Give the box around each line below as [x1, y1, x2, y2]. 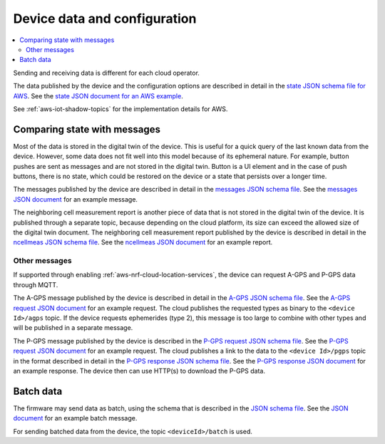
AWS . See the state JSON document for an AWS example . [13, 91, 183, 100]
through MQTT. [13, 280, 58, 289]
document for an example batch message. [13, 414, 138, 423]
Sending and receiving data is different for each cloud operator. [13, 68, 200, 77]
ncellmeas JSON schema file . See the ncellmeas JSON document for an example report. [13, 238, 273, 247]
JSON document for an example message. [13, 195, 138, 203]
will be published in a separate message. [13, 324, 133, 332]
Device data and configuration [13, 11, 197, 26]
